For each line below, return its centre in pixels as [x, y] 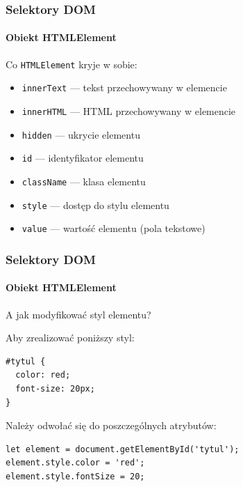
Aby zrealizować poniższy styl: [70, 338]
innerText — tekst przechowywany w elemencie [124, 87]
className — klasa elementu [84, 181]
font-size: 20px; [55, 388]
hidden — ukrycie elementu [81, 134]
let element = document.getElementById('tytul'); [123, 449]
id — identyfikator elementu [83, 158]
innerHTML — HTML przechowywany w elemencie [129, 110]
